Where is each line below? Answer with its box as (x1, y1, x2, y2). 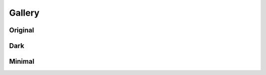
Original (9, 26, 34, 34)
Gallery (9, 7, 39, 18)
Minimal (9, 57, 34, 66)
